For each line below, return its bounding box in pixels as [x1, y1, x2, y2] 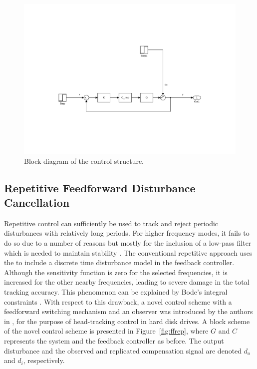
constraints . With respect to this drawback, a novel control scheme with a [4, 296, 232, 307]
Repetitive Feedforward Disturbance [4, 180, 196, 195]
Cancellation [4, 195, 70, 210]
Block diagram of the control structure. [24, 155, 144, 166]
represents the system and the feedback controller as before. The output [4, 335, 224, 346]
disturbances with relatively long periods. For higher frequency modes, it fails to [4, 228, 250, 238]
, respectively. [23, 355, 65, 366]
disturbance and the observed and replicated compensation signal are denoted [4, 345, 242, 356]
